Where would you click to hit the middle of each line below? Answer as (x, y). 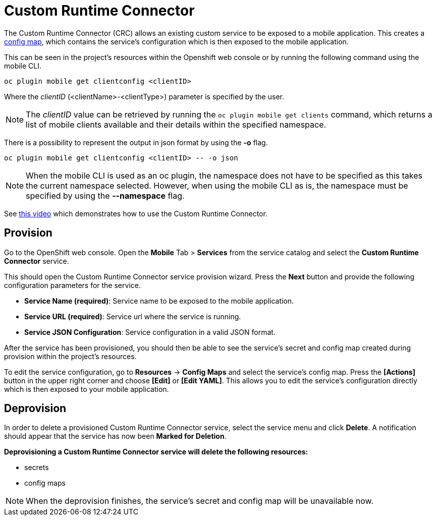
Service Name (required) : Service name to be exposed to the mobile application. (159, 301)
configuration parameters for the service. (72, 285)
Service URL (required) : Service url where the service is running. (133, 316)
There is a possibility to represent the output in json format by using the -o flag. (136, 142)
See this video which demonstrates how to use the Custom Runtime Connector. (136, 213)
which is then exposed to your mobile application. (87, 389)
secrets (37, 468)
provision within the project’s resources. (70, 356)
